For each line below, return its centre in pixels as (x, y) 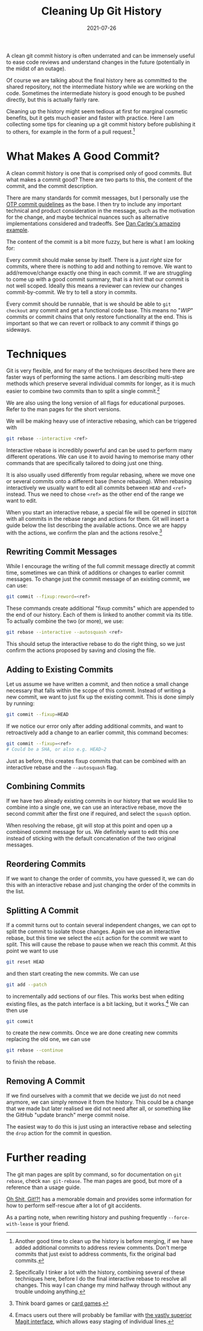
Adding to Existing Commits (60, 669)
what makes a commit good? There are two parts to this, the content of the (99, 179)
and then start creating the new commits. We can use (73, 973)
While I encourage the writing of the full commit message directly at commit (101, 566)
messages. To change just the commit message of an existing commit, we (98, 579)
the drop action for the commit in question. (59, 1133)
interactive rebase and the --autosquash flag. (62, 767)
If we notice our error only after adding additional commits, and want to (95, 726)
